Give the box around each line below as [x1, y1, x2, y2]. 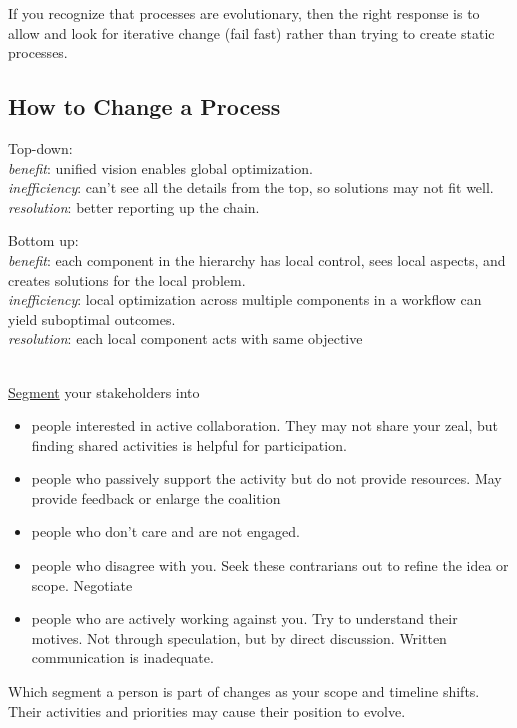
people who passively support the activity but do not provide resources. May [31, 468, 502, 489]
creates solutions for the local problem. [8, 269, 246, 290]
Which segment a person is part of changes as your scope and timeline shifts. [8, 681, 480, 702]
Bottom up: [8, 230, 79, 251]
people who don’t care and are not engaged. [31, 521, 300, 542]
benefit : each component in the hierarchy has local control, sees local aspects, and [8, 249, 506, 270]
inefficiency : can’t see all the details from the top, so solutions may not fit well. [8, 177, 494, 198]
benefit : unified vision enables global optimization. [8, 157, 313, 178]
